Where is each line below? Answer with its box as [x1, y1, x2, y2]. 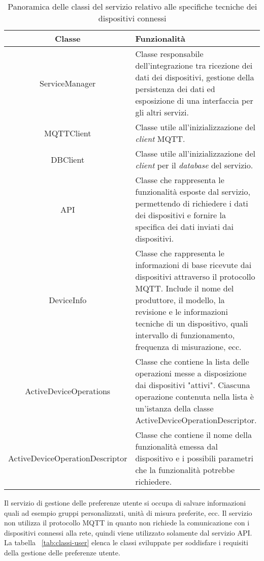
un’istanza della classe [135, 402, 214, 414]
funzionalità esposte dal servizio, [135, 186, 250, 197]
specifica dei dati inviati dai [135, 221, 234, 232]
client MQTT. [135, 133, 185, 144]
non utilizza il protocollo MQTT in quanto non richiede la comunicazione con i [4, 517, 250, 528]
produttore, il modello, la [135, 294, 225, 306]
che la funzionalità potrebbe [135, 464, 235, 476]
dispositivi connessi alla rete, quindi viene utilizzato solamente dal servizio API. [4, 527, 252, 538]
